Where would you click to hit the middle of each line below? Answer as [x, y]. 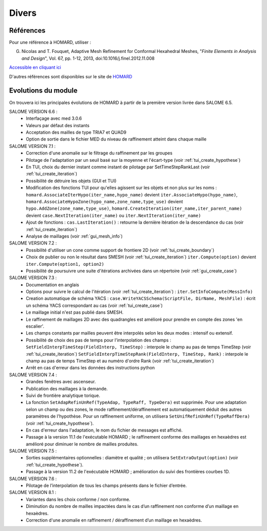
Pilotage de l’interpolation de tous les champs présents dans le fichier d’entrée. [107, 485]
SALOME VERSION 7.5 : [33, 451]
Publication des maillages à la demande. [67, 388]
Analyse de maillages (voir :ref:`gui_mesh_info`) [74, 236]
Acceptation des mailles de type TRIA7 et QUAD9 [76, 132]
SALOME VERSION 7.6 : [33, 479]
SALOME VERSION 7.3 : [33, 278]
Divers [23, 13]
